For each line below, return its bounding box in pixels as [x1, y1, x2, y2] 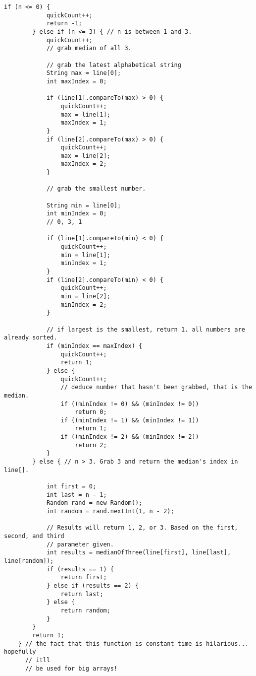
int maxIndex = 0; [46, 77, 107, 85]
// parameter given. [46, 541, 114, 548]
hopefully [4, 648, 36, 656]
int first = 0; [46, 483, 97, 490]
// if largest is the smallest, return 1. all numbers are [46, 326, 245, 333]
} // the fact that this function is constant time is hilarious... [18, 640, 249, 647]
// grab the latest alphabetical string [46, 61, 181, 68]
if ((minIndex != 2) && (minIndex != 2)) [60, 433, 199, 441]
